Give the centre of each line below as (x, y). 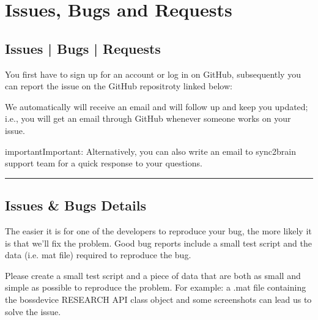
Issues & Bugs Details (76, 205)
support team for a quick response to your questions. (104, 163)
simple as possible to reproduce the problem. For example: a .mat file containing (156, 287)
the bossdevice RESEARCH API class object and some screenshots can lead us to (158, 299)
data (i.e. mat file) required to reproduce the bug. (98, 255)
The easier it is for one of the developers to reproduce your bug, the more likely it (158, 230)
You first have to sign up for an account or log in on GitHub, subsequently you (153, 74)
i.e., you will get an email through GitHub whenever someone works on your (148, 118)
